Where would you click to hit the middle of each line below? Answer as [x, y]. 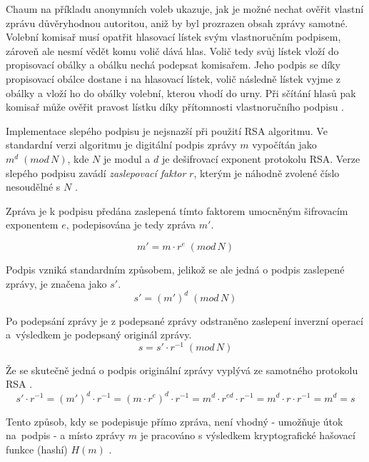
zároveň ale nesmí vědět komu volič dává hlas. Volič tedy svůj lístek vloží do [172, 50]
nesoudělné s [33, 187]
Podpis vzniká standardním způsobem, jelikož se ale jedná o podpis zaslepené [175, 269]
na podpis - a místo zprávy [66, 435]
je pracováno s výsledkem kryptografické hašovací [248, 435]
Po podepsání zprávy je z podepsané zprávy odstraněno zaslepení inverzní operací [184, 320]
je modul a [127, 158]
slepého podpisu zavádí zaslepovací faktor [96, 172]
